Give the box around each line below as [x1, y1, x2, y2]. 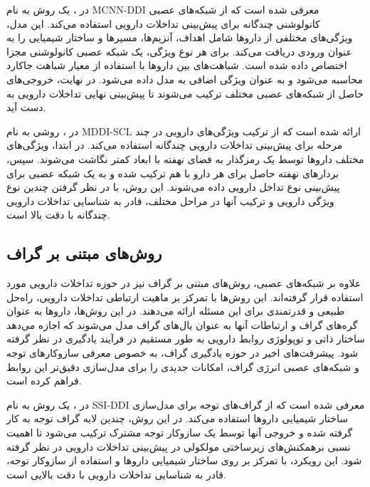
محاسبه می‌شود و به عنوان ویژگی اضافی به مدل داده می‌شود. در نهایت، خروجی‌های [6, 71, 363, 86]
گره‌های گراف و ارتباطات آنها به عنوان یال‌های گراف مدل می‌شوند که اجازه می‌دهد [6, 317, 358, 332]
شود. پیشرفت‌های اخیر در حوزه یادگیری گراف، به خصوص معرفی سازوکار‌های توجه [6, 345, 359, 360]
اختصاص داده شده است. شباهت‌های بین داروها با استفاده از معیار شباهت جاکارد [6, 58, 347, 73]
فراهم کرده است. [6, 373, 82, 388]
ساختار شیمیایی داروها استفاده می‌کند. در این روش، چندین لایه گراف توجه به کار [6, 411, 348, 426]
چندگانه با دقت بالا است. [6, 207, 110, 222]
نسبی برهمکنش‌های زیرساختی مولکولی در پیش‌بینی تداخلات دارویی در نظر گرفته [6, 439, 351, 454]
